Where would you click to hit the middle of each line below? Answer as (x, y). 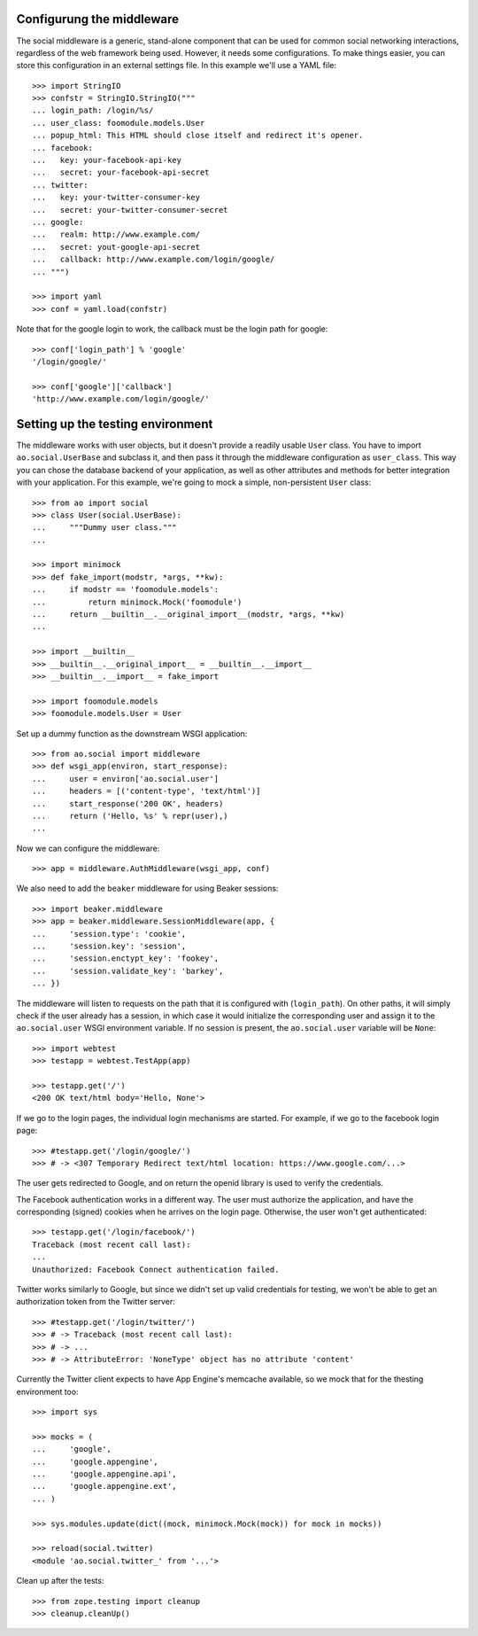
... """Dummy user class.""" (104, 528)
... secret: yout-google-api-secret (116, 247)
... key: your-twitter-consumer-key (116, 198)
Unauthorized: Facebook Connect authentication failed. (156, 1269)
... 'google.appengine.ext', (104, 1486)
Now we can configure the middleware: (88, 848)
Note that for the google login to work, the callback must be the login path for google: (172, 329)
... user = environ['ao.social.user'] (126, 779)
